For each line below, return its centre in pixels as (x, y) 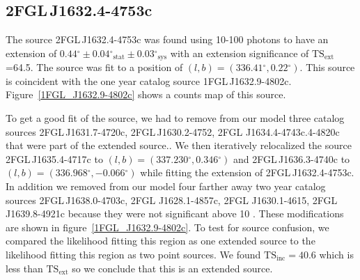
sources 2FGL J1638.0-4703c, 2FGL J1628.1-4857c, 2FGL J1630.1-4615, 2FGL (172, 200)
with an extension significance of (240, 53)
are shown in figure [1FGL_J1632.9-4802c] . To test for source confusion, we (167, 227)
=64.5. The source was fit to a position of (94, 67)
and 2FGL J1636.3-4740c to (291, 158)
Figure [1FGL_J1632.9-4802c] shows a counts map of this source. (146, 94)
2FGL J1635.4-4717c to (54, 158)
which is (336, 254)
